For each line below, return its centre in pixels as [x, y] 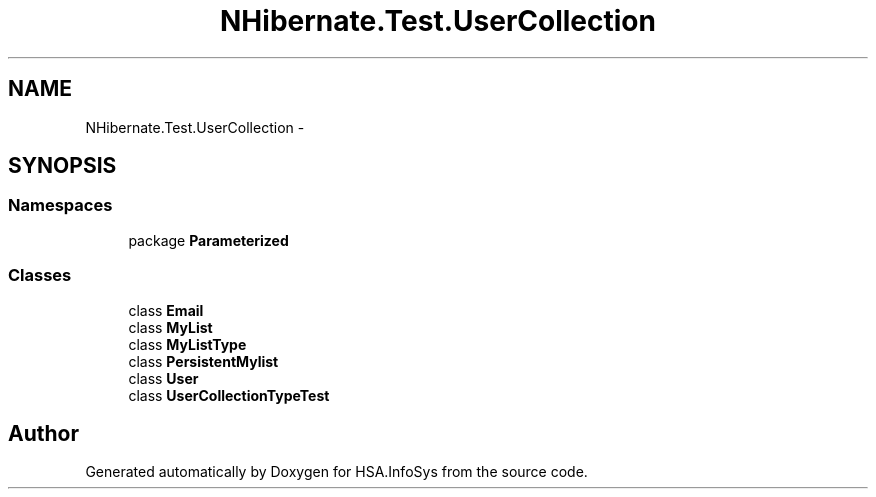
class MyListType [187, 344]
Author [43, 433]
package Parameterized [208, 240]
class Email [166, 310]
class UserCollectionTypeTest [229, 395]
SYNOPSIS [62, 166]
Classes [40, 275]
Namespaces [60, 205]
